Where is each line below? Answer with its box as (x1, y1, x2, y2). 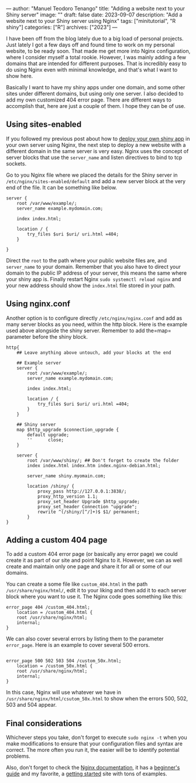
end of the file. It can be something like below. (6, 184, 118, 191)
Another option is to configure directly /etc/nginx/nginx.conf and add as (6, 314, 183, 322)
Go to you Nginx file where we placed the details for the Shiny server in (6, 171, 178, 178)
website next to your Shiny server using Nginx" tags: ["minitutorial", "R (6, 18, 176, 24)
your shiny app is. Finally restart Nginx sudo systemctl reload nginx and (6, 275, 181, 282)
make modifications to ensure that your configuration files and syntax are (6, 740, 183, 747)
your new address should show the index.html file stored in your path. (6, 282, 176, 289)
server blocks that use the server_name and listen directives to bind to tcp (6, 154, 183, 161)
